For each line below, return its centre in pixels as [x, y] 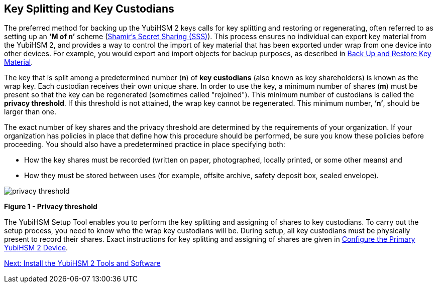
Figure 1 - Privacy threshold [51, 207]
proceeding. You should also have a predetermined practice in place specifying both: [145, 145]
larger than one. [30, 112]
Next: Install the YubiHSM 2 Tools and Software [82, 263]
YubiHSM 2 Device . [36, 248]
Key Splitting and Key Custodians [89, 9]
